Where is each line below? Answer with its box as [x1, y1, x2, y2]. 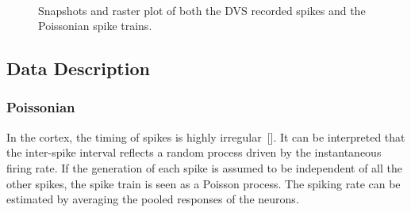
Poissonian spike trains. [38, 17, 152, 34]
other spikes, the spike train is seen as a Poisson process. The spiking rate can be [6, 175, 401, 191]
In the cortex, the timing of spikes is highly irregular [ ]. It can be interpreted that [6, 128, 405, 145]
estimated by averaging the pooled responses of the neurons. [6, 191, 299, 207]
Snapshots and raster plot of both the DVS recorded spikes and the [38, 2, 366, 18]
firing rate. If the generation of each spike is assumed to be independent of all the [6, 159, 402, 176]
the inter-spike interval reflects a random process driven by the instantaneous [6, 144, 382, 161]
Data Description [6, 56, 150, 81]
